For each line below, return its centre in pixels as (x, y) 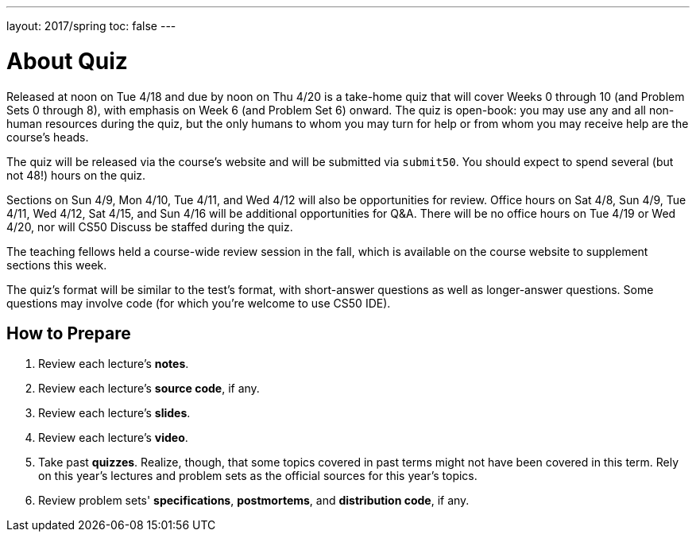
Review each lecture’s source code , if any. (149, 389)
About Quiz (67, 61)
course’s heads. (48, 137)
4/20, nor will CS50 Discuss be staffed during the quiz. (150, 226)
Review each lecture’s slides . (114, 413)
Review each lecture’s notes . (114, 364)
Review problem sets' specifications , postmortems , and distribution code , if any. (254, 501)
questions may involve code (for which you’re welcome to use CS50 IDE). (199, 303)
